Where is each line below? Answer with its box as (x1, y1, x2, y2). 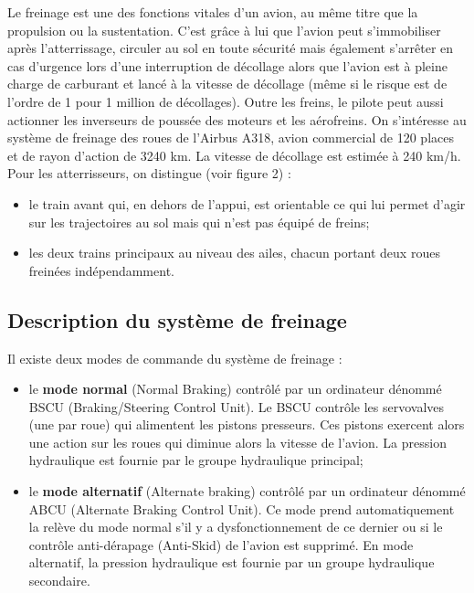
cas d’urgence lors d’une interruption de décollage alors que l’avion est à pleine (7, 56, 448, 75)
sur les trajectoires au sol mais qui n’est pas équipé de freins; (28, 212, 370, 231)
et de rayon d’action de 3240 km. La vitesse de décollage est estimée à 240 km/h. (7, 145, 461, 164)
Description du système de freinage (7, 305, 347, 334)
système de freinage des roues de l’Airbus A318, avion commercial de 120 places (7, 128, 454, 147)
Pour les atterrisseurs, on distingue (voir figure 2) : (7, 164, 291, 183)
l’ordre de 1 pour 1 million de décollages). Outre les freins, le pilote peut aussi (7, 91, 444, 111)
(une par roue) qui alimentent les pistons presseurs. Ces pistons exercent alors (28, 415, 465, 434)
